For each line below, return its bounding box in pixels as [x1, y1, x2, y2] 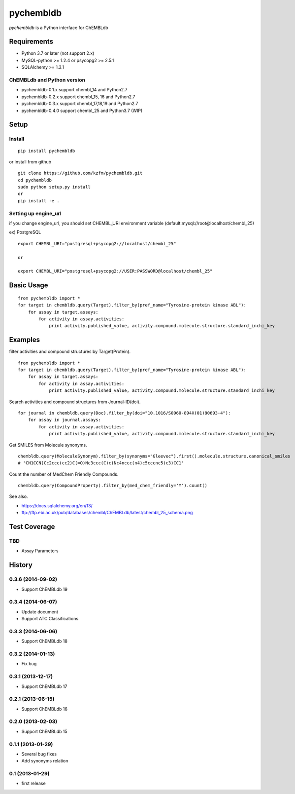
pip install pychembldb [18, 148, 75, 153]
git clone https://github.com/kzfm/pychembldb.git [18, 170, 143, 176]
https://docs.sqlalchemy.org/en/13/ [21, 502, 93, 508]
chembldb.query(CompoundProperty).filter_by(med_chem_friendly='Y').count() [18, 483, 208, 489]
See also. [9, 493, 28, 499]
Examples [9, 336, 40, 344]
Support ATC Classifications [21, 616, 79, 622]
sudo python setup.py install [18, 184, 91, 190]
